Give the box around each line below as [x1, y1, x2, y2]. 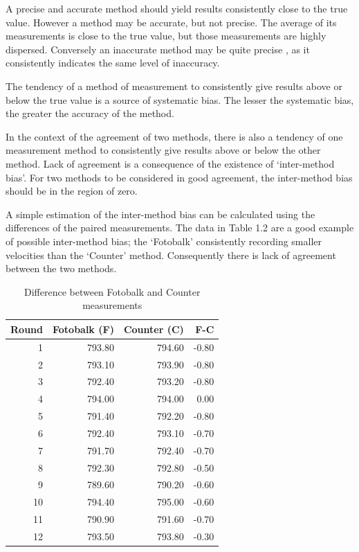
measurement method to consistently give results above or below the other [6, 143, 321, 157]
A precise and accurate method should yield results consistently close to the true [6, 1, 348, 15]
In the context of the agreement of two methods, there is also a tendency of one [6, 129, 343, 143]
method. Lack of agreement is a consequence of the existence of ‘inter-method [6, 156, 335, 170]
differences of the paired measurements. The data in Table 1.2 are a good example [6, 220, 354, 235]
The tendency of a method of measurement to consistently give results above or [6, 78, 342, 93]
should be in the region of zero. [6, 184, 138, 198]
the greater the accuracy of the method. [6, 106, 174, 121]
